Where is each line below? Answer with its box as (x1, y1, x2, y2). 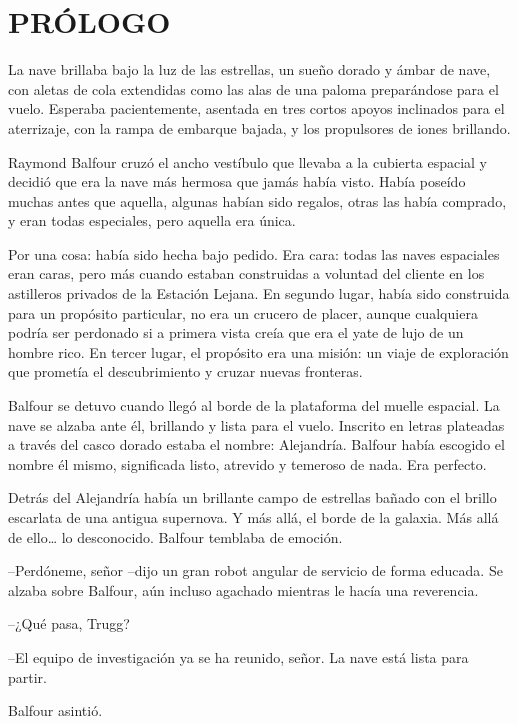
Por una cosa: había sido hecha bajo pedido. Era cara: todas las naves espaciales (8, 243, 500, 264)
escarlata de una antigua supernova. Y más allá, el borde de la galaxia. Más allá (8, 507, 499, 527)
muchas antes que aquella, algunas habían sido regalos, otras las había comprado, (8, 190, 507, 211)
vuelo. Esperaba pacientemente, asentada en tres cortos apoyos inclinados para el (8, 98, 505, 119)
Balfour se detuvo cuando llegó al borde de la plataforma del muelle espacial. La (8, 395, 500, 416)
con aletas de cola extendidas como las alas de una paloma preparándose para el (8, 78, 499, 99)
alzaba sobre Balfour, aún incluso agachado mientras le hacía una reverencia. (8, 579, 479, 600)
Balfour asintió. (8, 700, 103, 721)
